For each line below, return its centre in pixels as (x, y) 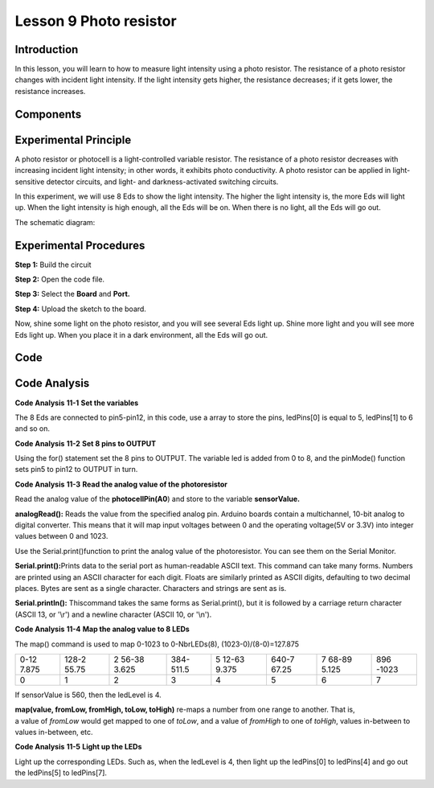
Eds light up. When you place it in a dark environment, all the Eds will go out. (141, 334)
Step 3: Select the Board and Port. (72, 294)
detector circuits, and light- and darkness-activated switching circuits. (162, 182)
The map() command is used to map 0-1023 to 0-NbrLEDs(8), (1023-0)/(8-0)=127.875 (157, 644)
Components (48, 114)
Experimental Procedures (80, 245)
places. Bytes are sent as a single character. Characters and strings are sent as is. (151, 588)
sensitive (30, 182)
